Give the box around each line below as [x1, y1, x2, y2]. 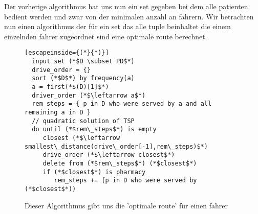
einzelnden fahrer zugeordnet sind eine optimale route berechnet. [4, 31, 207, 41]
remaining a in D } [25, 108, 91, 116]
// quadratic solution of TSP [32, 117, 135, 125]
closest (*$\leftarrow [42, 134, 120, 141]
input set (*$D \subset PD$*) [32, 58, 135, 65]
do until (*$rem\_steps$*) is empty [32, 126, 157, 133]
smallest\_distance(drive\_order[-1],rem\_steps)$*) [25, 142, 208, 150]
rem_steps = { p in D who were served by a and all [32, 100, 212, 108]
